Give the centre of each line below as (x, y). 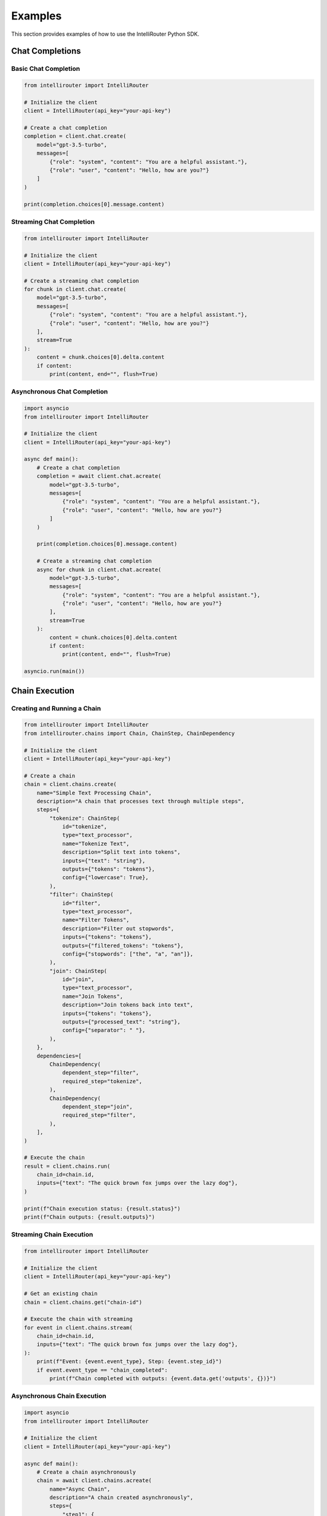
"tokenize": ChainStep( (85, 818)
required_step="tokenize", (102, 1081)
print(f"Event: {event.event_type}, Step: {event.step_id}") (129, 1362)
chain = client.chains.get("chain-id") (83, 1302)
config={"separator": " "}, (104, 1030)
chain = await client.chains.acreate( (94, 1481)
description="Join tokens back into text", (128, 1005)
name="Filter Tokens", (96, 920)
